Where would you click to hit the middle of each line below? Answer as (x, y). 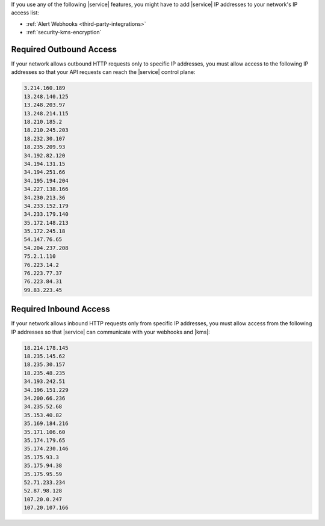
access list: (25, 13)
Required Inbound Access (61, 309)
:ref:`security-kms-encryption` (64, 32)
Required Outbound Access (64, 49)
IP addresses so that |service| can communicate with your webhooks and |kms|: (110, 332)
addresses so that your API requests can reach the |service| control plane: (103, 72)
